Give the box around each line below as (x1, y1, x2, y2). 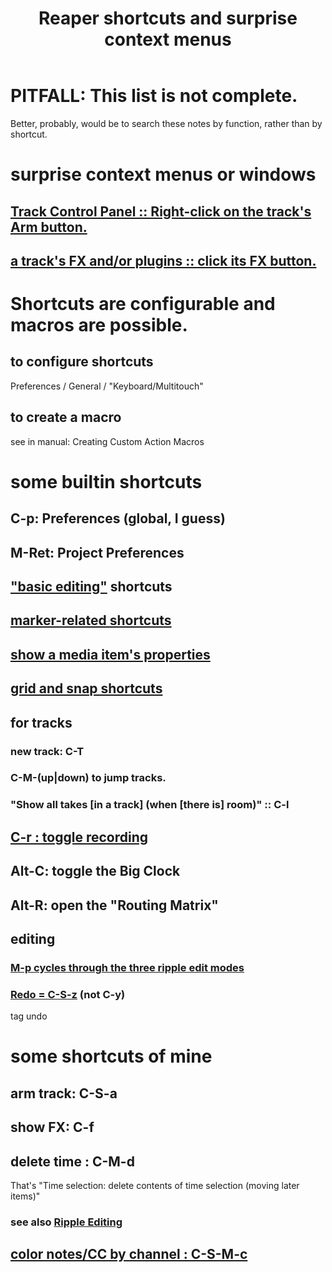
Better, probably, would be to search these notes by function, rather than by (10, 117, 323, 129)
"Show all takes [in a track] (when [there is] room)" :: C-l (10, 798, 290, 812)
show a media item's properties (10, 646, 211, 663)
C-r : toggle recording (10, 828, 149, 846)
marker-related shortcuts (10, 612, 172, 629)
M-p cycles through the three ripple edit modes (10, 960, 245, 974)
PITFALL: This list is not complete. (10, 85, 298, 107)
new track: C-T (10, 744, 85, 758)
